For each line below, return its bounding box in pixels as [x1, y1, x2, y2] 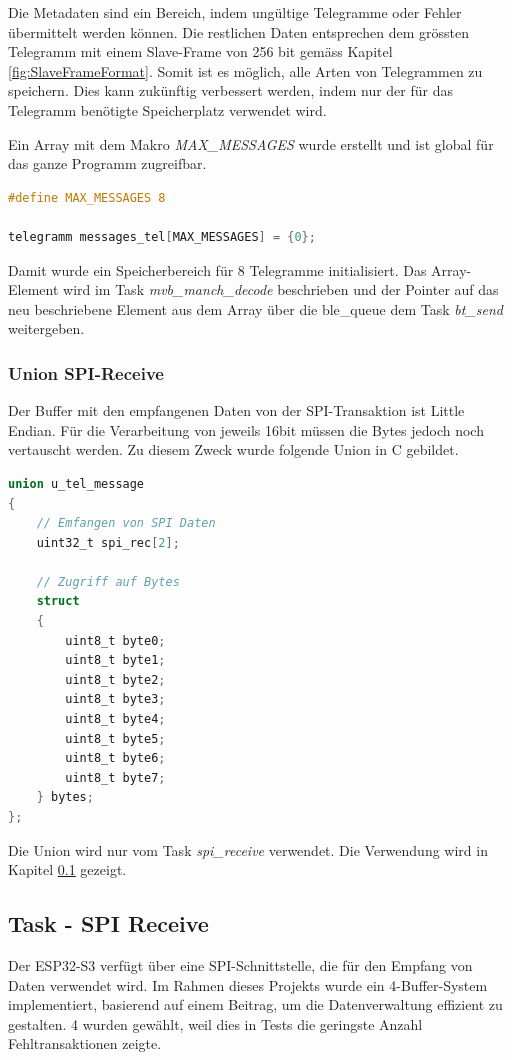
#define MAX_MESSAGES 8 [8, 190, 166, 205]
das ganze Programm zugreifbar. [8, 153, 207, 174]
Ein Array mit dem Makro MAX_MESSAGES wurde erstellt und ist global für [8, 133, 494, 154]
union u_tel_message [8, 476, 145, 491]
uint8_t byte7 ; [65, 770, 166, 785]
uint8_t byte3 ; [65, 692, 166, 707]
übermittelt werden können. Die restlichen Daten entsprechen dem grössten [8, 21, 469, 42]
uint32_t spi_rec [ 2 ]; [36, 535, 180, 550]
